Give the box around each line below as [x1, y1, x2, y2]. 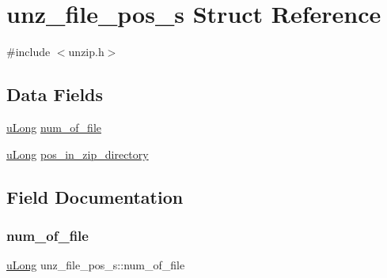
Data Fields [6, 82, 104, 107]
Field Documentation [6, 184, 184, 208]
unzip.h [68, 43, 104, 60]
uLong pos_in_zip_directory [6, 145, 149, 162]
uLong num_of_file [6, 118, 102, 135]
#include [6, 43, 51, 60]
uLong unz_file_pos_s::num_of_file [6, 257, 185, 273]
